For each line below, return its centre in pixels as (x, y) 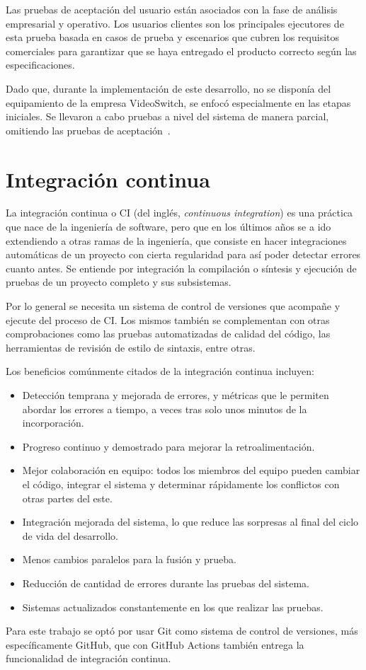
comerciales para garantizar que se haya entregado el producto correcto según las (181, 51)
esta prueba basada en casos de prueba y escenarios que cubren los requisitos (173, 37)
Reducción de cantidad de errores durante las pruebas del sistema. (166, 583)
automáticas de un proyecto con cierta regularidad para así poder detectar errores (183, 254)
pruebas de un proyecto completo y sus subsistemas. (119, 282)
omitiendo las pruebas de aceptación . (88, 130)
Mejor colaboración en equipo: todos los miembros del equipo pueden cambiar (191, 470)
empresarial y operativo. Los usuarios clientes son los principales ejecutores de (175, 23)
